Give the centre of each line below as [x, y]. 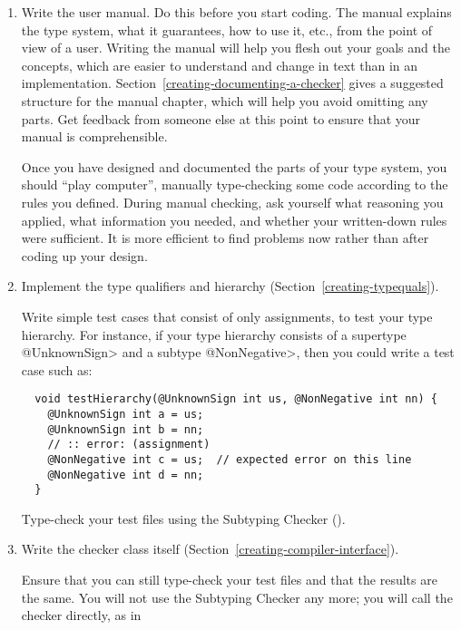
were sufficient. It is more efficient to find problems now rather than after [225, 238]
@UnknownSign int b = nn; [126, 429]
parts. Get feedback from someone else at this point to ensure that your [221, 118]
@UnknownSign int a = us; [126, 414]
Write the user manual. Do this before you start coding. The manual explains [236, 12]
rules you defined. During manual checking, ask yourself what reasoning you [232, 202]
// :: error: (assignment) [129, 445]
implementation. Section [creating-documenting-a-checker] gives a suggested [232, 83]
